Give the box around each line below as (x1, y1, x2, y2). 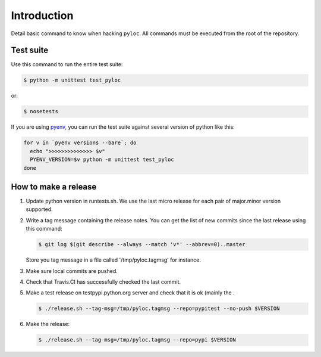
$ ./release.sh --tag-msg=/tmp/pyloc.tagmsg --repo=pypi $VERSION (38, 337, 236, 343)
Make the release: (26, 321, 70, 328)
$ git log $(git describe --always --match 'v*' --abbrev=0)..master (38, 241, 246, 248)
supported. (26, 206, 53, 213)
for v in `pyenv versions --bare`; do (23, 139, 137, 146)
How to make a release (11, 182, 97, 192)
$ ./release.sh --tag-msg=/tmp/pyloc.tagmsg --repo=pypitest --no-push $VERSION (38, 305, 280, 312)
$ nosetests (23, 108, 59, 115)
